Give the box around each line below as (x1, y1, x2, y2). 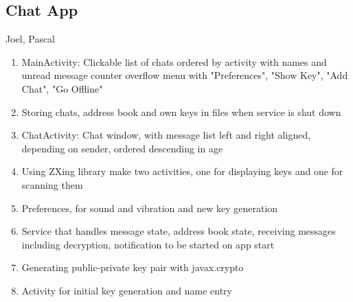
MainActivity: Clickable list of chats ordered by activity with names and (21, 54, 327, 69)
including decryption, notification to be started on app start (21, 237, 275, 251)
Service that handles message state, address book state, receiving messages (21, 224, 336, 238)
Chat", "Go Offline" (21, 81, 103, 95)
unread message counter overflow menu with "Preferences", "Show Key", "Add (21, 68, 348, 82)
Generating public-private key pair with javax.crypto (21, 260, 244, 275)
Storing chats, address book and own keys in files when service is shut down (21, 104, 341, 119)
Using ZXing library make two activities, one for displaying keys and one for (21, 164, 343, 178)
